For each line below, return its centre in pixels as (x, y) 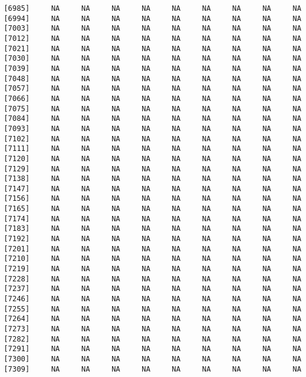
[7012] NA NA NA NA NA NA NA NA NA (153, 38)
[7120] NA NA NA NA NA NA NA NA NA (153, 158)
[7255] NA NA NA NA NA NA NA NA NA (153, 309)
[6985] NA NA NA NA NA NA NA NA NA (153, 8)
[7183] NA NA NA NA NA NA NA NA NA (153, 229)
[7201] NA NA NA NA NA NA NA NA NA (153, 249)
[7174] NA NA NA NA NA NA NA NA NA (153, 219)
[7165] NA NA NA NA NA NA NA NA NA (153, 209)
